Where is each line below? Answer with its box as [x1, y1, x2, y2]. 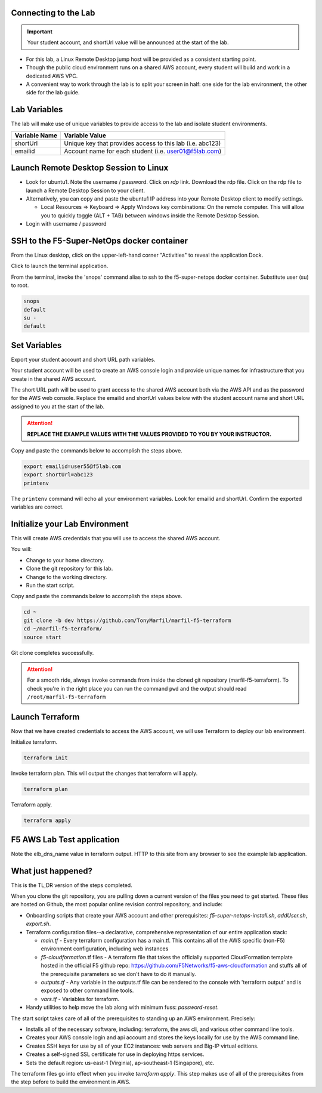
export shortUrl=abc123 [23, 472, 94, 478]
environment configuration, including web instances [41, 945, 169, 952]
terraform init [23, 755, 68, 761]
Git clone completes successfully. [11, 649, 94, 656]
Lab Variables [11, 104, 63, 115]
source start [23, 633, 62, 641]
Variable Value [64, 131, 107, 140]
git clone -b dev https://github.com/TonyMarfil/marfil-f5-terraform [23, 617, 231, 624]
